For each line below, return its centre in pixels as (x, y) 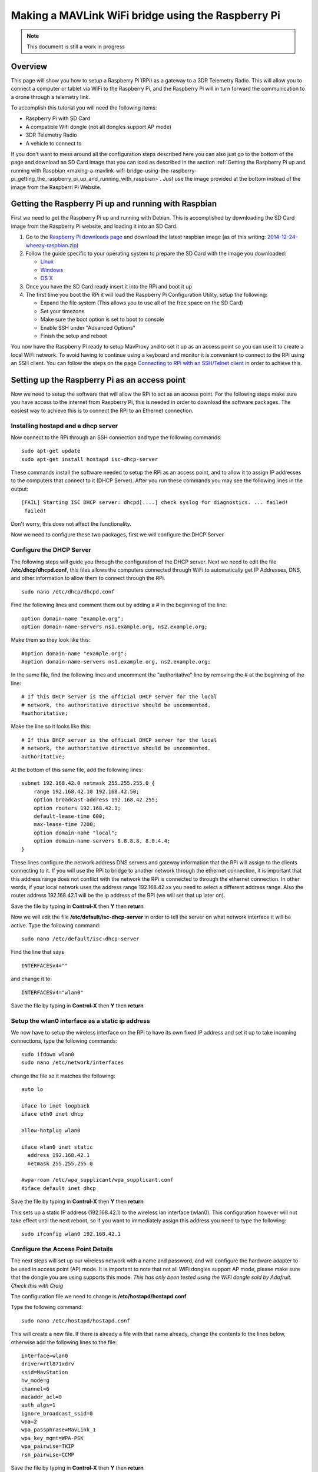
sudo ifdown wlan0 (48, 1054)
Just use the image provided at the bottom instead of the (232, 179)
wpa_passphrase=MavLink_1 (59, 1430)
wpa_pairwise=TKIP (48, 1446)
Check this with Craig (37, 1285)
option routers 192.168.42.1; (77, 808)
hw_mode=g (35, 1380)
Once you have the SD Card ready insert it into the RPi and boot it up (109, 286)
